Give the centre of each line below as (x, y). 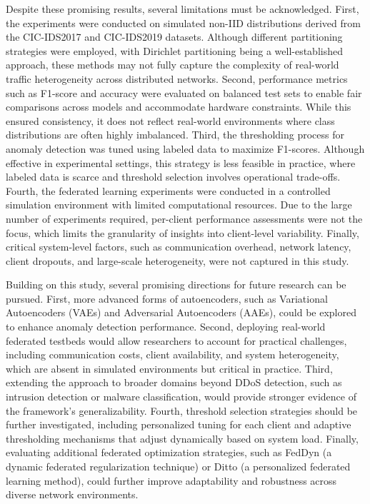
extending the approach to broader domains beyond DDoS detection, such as (174, 382)
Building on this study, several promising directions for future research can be (176, 284)
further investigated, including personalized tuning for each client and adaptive (179, 424)
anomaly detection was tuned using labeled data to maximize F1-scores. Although (185, 148)
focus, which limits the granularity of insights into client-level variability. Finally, (182, 232)
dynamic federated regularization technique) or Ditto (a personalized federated (178, 466)
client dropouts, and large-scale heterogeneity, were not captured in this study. (177, 260)
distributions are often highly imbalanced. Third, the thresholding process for (175, 135)
